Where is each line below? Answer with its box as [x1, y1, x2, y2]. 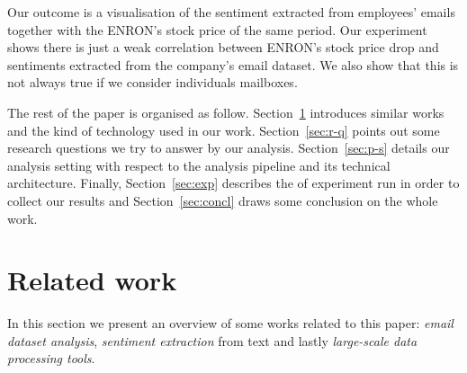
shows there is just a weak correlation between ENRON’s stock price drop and [7, 38, 439, 57]
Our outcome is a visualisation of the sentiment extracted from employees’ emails [7, 3, 455, 21]
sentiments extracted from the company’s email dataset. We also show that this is [7, 55, 459, 74]
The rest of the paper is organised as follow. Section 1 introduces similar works [7, 102, 445, 121]
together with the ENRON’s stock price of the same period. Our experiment [7, 20, 427, 39]
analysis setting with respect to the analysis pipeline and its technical [7, 155, 391, 174]
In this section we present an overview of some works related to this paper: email [7, 314, 454, 333]
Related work [7, 262, 177, 298]
